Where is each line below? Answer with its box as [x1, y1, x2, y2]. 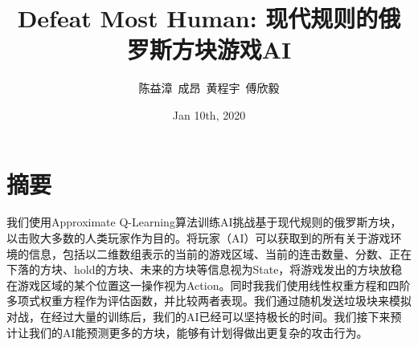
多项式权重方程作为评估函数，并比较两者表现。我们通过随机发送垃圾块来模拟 [6, 292, 412, 309]
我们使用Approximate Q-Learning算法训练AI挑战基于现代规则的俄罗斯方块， [6, 214, 402, 230]
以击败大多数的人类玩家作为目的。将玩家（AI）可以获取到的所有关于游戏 [6, 230, 391, 246]
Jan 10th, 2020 [172, 106, 246, 123]
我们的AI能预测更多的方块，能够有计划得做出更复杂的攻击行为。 [28, 324, 368, 340]
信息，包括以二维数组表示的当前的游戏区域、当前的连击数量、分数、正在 [28, 245, 412, 262]
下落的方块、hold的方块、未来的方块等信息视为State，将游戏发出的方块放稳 [6, 261, 403, 278]
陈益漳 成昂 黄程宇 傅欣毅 [138, 79, 280, 96]
